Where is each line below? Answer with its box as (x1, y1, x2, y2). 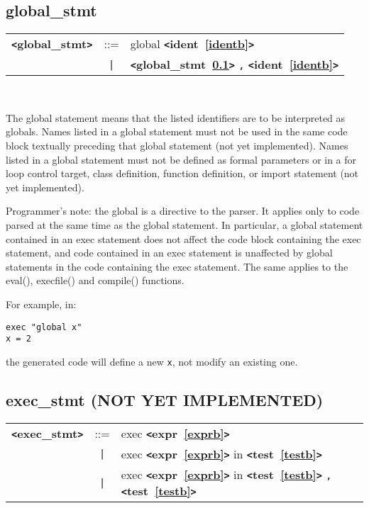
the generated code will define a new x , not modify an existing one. (6, 354, 298, 368)
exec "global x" (6, 322, 82, 332)
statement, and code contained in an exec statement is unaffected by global (6, 245, 333, 260)
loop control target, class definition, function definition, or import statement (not (6, 166, 359, 181)
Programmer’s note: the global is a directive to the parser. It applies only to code (6, 203, 360, 218)
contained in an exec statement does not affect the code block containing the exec (6, 231, 361, 246)
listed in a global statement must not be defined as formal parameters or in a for (6, 152, 357, 166)
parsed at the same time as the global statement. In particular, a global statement (6, 217, 363, 232)
